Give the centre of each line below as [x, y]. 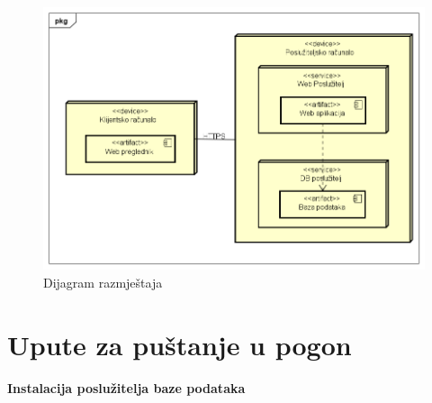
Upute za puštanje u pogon [180, 344]
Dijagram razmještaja [103, 282]
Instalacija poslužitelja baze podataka [126, 387]
